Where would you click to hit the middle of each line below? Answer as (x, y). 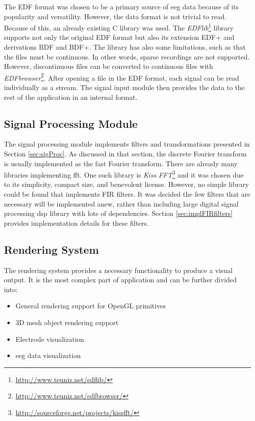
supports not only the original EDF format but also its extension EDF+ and (119, 37)
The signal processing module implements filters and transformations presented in (127, 144)
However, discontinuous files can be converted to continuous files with (109, 66)
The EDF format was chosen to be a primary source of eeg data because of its (121, 6)
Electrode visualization (50, 339)
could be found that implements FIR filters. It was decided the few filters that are (127, 194)
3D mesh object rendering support (67, 322)
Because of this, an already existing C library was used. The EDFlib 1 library (119, 27)
